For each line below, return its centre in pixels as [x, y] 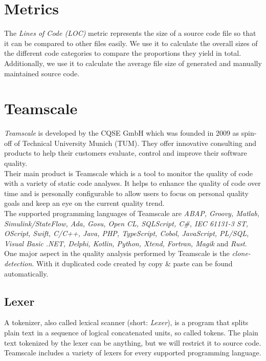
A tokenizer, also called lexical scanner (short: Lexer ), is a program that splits [126, 322]
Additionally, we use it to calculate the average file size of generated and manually [133, 63]
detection [18, 263]
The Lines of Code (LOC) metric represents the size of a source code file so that [130, 33]
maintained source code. [42, 73]
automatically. [26, 273]
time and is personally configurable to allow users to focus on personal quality [126, 193]
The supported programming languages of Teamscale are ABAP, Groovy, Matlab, [132, 213]
